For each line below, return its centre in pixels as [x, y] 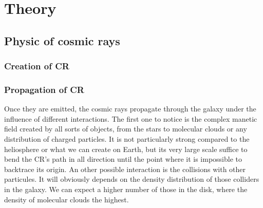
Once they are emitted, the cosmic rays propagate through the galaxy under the [130, 109]
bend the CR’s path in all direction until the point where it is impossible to [123, 159]
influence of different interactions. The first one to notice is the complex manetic [131, 118]
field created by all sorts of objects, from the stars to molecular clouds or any [126, 129]
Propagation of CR [44, 89]
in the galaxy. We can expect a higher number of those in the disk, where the [126, 189]
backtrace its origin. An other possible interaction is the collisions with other [125, 169]
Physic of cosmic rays [62, 40]
